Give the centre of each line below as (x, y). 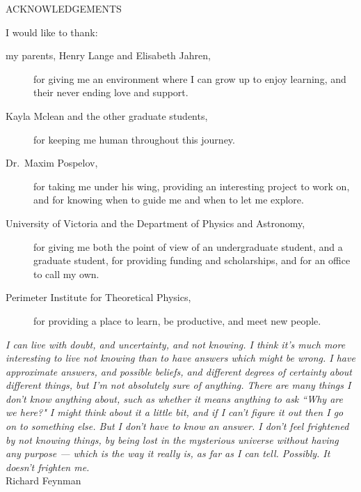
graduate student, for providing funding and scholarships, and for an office (192, 260)
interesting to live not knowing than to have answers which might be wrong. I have (180, 358)
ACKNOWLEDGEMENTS (64, 8)
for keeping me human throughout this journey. (134, 139)
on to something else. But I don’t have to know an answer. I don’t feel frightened (177, 426)
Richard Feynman (43, 481)
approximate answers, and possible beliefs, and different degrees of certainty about (179, 371)
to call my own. (66, 274)
